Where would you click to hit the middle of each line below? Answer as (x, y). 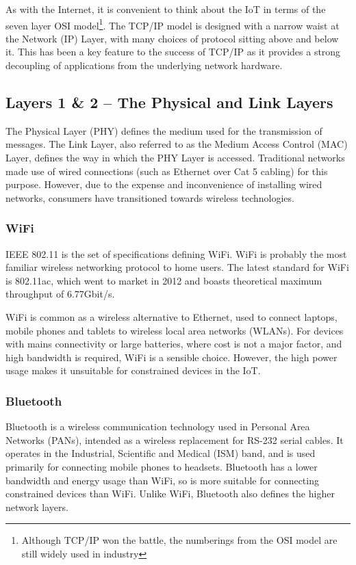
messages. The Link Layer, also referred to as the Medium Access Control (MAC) (177, 144)
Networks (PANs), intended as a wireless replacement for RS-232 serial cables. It (175, 439)
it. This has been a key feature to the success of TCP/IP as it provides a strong (173, 52)
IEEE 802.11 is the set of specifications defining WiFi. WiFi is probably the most (176, 253)
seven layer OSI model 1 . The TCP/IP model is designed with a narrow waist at (173, 24)
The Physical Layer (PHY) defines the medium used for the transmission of (164, 130)
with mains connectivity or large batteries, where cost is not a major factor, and (174, 344)
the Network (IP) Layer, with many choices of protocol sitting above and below (172, 38)
